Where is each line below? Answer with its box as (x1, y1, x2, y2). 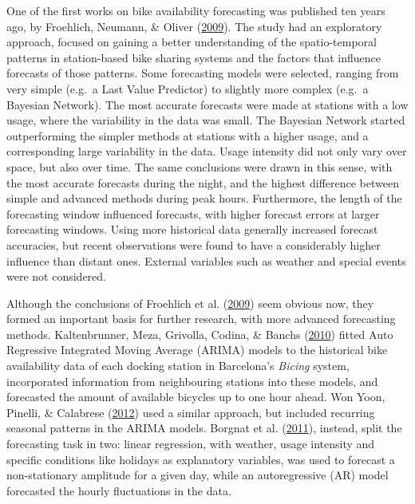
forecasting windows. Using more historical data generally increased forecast (6, 221, 378, 238)
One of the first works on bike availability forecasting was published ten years (6, 2, 385, 18)
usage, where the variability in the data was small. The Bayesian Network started (6, 112, 405, 128)
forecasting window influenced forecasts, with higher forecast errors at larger (6, 205, 380, 222)
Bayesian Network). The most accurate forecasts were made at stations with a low (6, 96, 409, 112)
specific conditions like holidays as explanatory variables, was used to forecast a (6, 451, 395, 467)
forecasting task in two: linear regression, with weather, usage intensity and (6, 435, 375, 452)
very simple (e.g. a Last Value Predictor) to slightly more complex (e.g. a (6, 80, 369, 96)
